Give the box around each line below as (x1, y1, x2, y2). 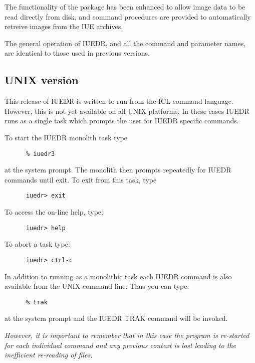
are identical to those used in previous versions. (5, 48, 150, 58)
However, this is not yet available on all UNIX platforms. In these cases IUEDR (5, 105, 249, 116)
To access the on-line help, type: (5, 207, 103, 217)
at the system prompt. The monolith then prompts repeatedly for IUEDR (5, 164, 231, 175)
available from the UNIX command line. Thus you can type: (5, 281, 189, 291)
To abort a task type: (5, 239, 70, 249)
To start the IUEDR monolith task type (5, 132, 127, 142)
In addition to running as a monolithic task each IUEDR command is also (5, 271, 232, 281)
